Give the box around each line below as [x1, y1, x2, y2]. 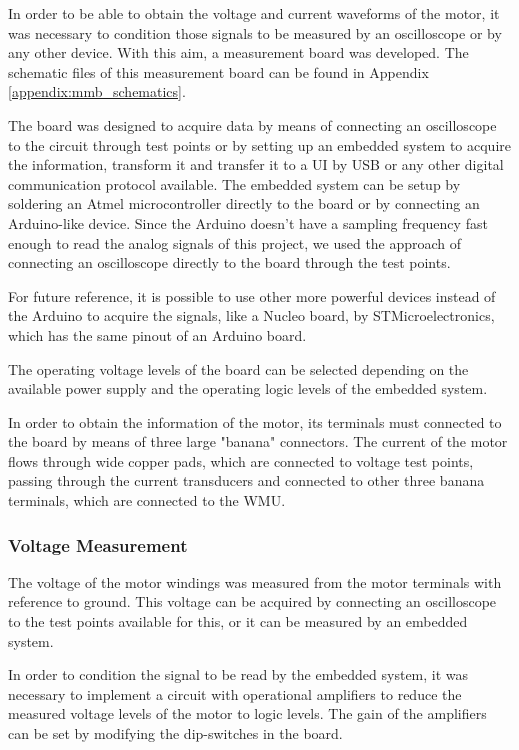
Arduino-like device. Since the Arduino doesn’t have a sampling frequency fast [8, 212, 488, 233]
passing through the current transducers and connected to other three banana [8, 470, 485, 491]
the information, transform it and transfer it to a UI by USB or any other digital [8, 154, 504, 175]
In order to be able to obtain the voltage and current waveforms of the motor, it [8, 3, 500, 23]
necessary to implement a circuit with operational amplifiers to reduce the [8, 683, 462, 704]
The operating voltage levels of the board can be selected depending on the [8, 358, 469, 379]
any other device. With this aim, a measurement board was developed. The [8, 42, 469, 63]
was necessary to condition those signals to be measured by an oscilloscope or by [8, 22, 502, 43]
